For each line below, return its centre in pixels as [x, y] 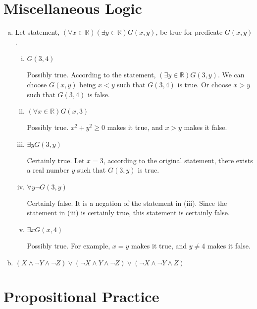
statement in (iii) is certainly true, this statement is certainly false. [128, 213]
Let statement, [37, 32]
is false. [99, 94]
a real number [48, 170]
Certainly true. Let [56, 160]
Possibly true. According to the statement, [91, 75]
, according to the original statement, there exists [178, 160]
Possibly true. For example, [69, 246]
